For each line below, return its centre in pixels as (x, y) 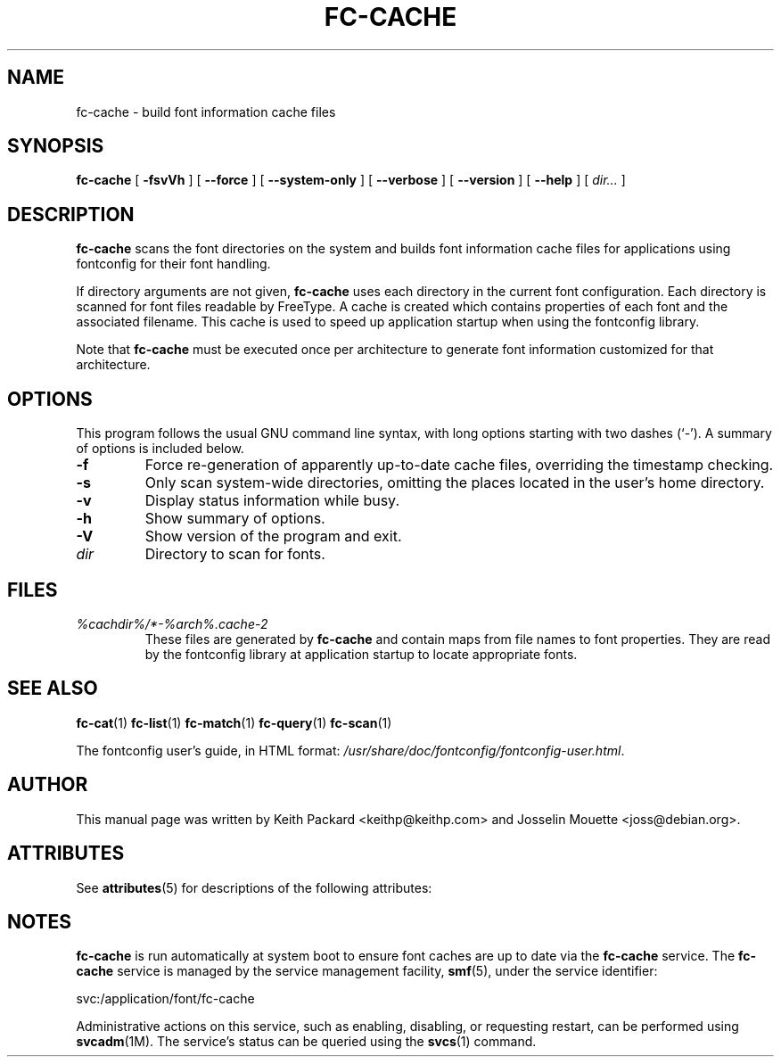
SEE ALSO (53, 689)
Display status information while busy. (272, 501)
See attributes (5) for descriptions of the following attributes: (254, 887)
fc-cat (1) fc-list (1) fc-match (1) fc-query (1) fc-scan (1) (234, 722)
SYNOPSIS (56, 146)
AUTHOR (48, 785)
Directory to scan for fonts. (235, 554)
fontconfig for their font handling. (173, 264)
